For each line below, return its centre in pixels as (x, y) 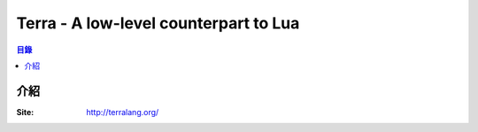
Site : (25, 112)
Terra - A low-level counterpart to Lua (158, 23)
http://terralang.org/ (123, 112)
